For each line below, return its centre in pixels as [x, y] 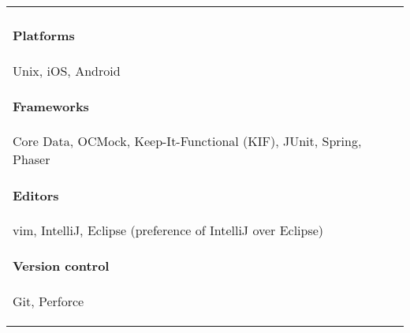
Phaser [32, 159]
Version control [61, 266]
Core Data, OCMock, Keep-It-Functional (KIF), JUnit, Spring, [187, 141]
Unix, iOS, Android [67, 70]
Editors [36, 195]
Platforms [44, 36]
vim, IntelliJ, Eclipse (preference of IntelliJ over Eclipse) [168, 230]
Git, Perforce [48, 301]
